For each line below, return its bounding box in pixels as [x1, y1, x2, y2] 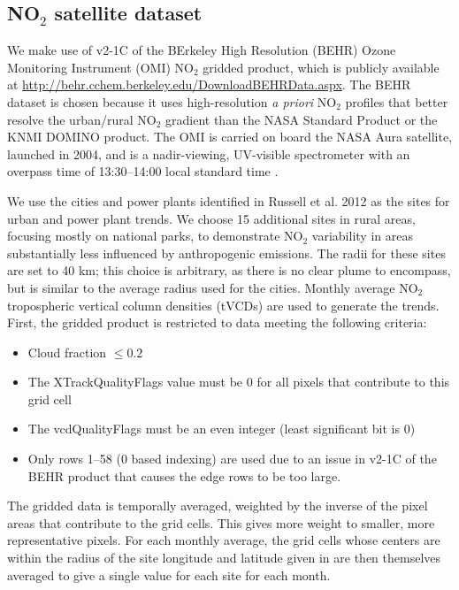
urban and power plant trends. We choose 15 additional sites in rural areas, [7, 209, 416, 227]
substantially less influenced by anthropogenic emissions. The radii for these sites [7, 243, 446, 262]
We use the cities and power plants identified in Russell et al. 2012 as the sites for [7, 191, 450, 210]
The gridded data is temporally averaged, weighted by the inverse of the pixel [7, 496, 428, 515]
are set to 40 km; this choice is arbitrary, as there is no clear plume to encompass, [7, 261, 451, 280]
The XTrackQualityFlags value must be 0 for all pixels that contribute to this [27, 372, 450, 391]
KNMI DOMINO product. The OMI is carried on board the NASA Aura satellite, [7, 127, 453, 146]
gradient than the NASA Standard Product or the [165, 110, 438, 128]
